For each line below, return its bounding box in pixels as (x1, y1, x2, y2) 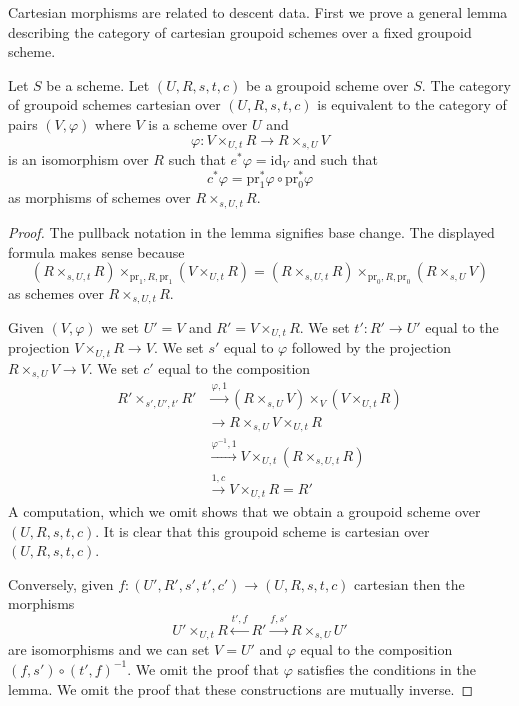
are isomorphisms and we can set (8, 639, 210, 660)
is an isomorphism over (8, 149, 149, 170)
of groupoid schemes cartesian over (8, 94, 221, 115)
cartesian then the (354, 573, 465, 594)
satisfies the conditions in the (297, 658, 476, 679)
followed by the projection (291, 337, 451, 358)
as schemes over (8, 282, 104, 303)
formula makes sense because (8, 241, 185, 262)
